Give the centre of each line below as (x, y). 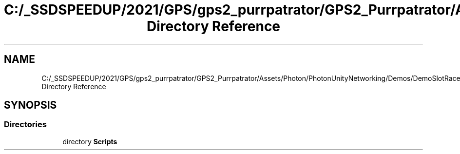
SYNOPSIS (30, 105)
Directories (25, 125)
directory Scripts (90, 141)
